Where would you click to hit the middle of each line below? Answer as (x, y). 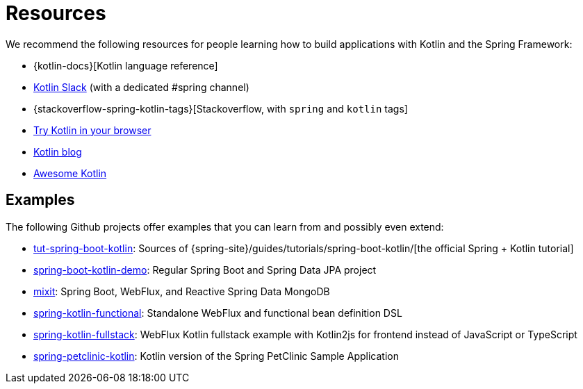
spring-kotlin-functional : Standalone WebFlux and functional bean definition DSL (218, 313)
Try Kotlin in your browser (92, 130)
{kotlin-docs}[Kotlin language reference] (126, 65)
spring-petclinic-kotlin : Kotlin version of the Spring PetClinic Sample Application (216, 356)
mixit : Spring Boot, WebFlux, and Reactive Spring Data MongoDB (182, 291)
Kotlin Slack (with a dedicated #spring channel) (141, 87)
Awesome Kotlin (70, 173)
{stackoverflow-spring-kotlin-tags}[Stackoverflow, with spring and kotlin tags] (221, 108)
